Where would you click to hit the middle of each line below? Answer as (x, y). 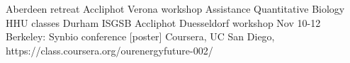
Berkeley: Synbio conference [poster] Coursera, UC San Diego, (140, 36)
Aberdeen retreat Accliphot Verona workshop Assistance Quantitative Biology (175, 8)
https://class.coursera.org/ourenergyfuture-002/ (109, 50)
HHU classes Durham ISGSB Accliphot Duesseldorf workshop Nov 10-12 (163, 22)
